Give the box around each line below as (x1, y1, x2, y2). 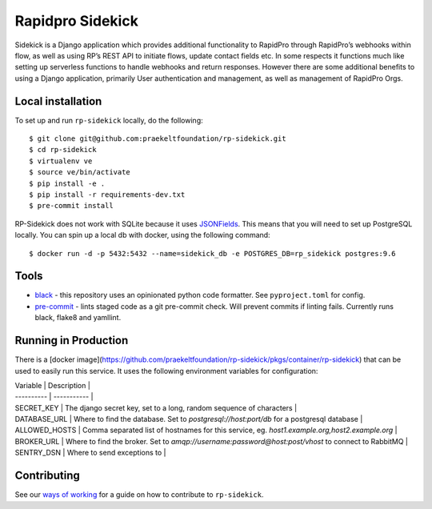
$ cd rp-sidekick (29, 145, 97, 154)
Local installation (14, 94, 102, 108)
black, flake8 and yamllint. (34, 313, 122, 323)
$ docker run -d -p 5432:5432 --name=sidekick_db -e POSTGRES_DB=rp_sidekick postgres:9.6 (29, 249, 396, 258)
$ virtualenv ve (29, 156, 93, 166)
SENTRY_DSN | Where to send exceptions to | (14, 448, 166, 458)
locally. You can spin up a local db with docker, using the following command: (14, 230, 271, 240)
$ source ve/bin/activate (29, 168, 131, 177)
